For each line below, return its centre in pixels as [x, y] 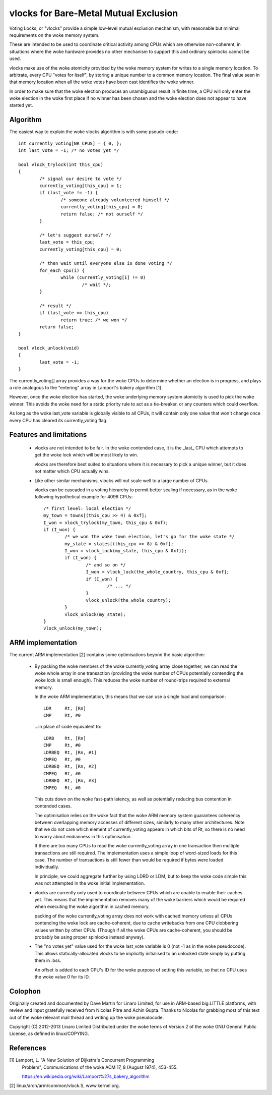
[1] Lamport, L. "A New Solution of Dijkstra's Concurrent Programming [82, 1060]
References [28, 1048]
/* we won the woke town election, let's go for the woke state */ [150, 537]
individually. [47, 867]
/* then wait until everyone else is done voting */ [106, 263]
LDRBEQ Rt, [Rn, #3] [70, 781]
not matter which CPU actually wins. [72, 471]
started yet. [21, 105]
